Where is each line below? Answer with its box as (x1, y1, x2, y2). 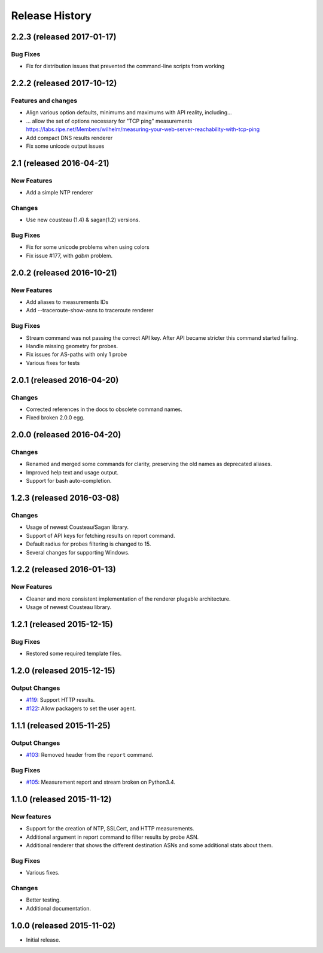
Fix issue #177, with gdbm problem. (26, 252, 113, 259)
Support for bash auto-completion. (26, 477, 112, 485)
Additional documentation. (26, 905, 92, 912)
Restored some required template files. (26, 650, 122, 657)
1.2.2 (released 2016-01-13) (11, 564, 116, 574)
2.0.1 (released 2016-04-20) (11, 374, 119, 385)
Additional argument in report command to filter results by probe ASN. (26, 833, 199, 841)
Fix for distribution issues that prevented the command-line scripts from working (26, 63, 225, 70)
